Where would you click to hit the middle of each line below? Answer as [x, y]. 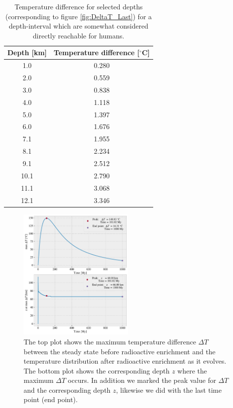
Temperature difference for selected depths [79, 6]
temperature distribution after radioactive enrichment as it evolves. [125, 361]
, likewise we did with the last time [169, 390]
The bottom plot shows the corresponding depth [97, 370]
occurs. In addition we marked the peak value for [142, 380]
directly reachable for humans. [79, 35]
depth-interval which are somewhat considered [79, 26]
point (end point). [51, 399]
